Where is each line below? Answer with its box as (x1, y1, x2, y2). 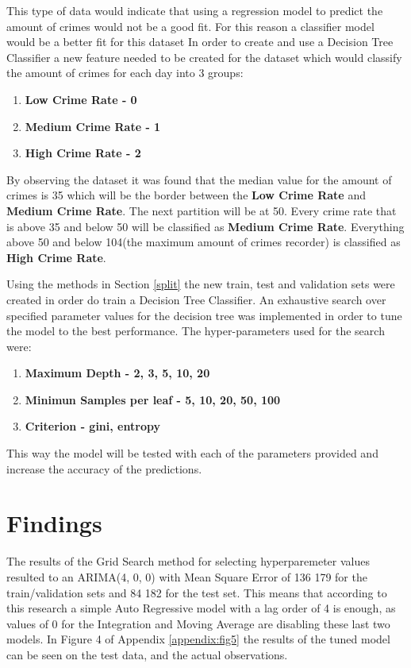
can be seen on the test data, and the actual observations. (6, 646, 288, 662)
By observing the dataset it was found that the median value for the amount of (6, 171, 392, 187)
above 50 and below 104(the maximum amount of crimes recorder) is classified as (6, 234, 401, 250)
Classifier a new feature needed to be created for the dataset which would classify (6, 48, 402, 65)
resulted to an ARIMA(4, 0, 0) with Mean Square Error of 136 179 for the (6, 568, 367, 585)
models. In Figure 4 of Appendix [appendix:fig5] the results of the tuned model (6, 631, 390, 647)
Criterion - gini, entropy (25, 418, 160, 434)
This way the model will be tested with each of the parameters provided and (6, 445, 378, 461)
